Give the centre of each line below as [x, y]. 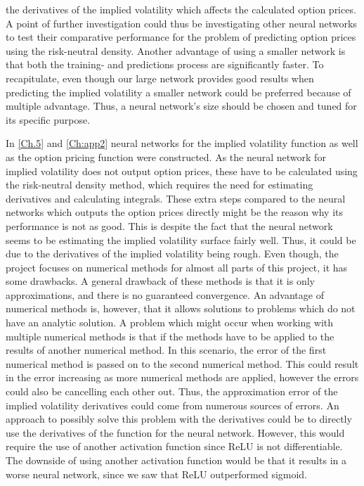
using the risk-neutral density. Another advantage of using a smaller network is [176, 50]
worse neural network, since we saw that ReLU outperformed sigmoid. [157, 474]
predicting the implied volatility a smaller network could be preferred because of [178, 92]
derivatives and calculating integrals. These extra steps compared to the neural [176, 198]
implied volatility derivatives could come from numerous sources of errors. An [173, 405]
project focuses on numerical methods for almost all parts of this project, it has [177, 267]
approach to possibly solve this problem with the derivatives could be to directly [179, 419]
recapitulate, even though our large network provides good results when [160, 78]
